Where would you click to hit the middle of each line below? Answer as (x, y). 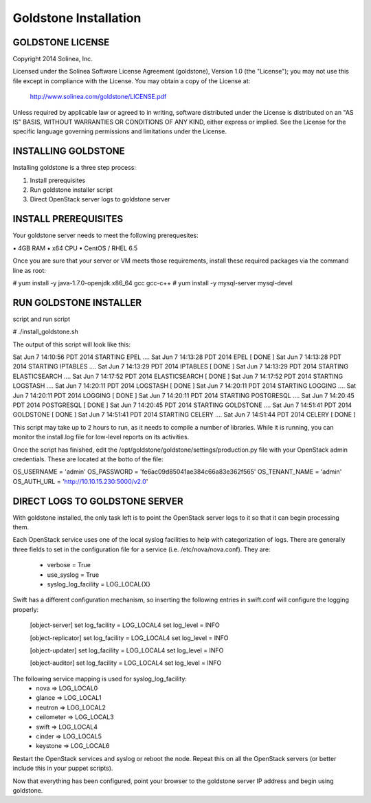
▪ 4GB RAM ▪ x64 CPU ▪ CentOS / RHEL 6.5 (75, 248)
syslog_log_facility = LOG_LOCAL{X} (99, 584)
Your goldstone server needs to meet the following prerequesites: (105, 235)
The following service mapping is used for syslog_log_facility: (100, 679)
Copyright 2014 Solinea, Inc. (53, 59)
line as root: (29, 270)
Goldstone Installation (77, 18)
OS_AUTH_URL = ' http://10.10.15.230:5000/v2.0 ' (80, 481)
